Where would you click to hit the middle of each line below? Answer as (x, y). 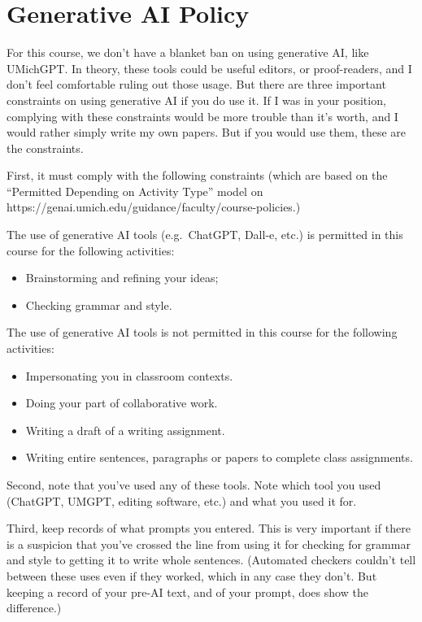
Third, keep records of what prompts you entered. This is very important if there (209, 528)
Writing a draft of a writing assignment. (125, 430)
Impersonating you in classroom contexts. (129, 375)
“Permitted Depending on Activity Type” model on (135, 191)
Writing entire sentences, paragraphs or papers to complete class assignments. (219, 457)
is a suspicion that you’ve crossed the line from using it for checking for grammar (209, 544)
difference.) (34, 608)
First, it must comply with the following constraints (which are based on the (197, 175)
